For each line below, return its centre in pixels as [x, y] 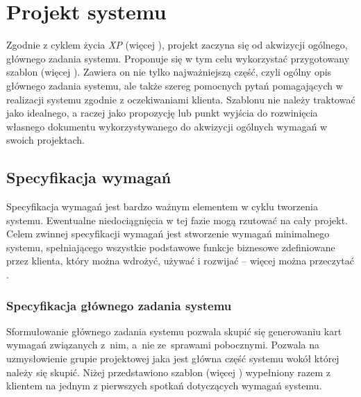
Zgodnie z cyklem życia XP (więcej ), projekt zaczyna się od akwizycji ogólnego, [177, 45]
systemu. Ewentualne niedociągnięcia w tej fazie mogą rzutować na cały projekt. [177, 220]
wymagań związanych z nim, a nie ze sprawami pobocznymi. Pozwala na [163, 345]
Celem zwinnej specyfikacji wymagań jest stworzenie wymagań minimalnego [168, 234]
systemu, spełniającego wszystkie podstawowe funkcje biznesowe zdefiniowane [171, 247]
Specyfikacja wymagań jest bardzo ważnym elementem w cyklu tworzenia [162, 206]
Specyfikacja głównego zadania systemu [119, 305]
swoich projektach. [45, 140]
